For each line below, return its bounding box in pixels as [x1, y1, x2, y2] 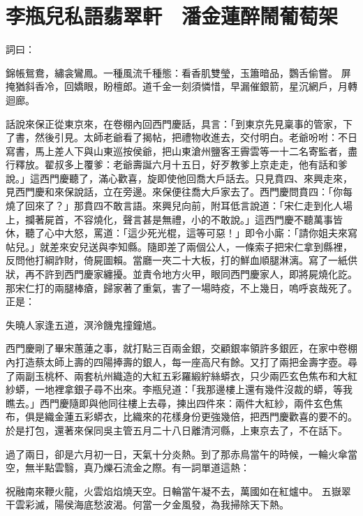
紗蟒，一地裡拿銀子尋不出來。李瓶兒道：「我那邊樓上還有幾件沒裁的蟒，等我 [6, 382, 353, 397]
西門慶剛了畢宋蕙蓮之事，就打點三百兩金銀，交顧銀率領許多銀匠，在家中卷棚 [6, 341, 357, 355]
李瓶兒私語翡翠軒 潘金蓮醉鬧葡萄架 [6, 1, 339, 30]
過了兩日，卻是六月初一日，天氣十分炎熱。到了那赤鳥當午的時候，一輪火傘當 [6, 446, 357, 461]
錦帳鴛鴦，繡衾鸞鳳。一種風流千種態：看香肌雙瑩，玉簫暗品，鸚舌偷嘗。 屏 [6, 65, 351, 80]
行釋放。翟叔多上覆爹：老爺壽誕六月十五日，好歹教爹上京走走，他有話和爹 [6, 157, 348, 172]
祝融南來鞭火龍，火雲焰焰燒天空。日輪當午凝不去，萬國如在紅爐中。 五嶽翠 [6, 483, 351, 498]
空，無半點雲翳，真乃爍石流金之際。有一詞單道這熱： [6, 460, 250, 475]
